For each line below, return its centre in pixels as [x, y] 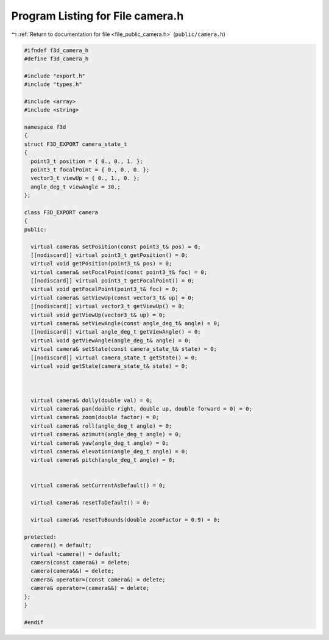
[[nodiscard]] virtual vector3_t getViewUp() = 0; [108, 306]
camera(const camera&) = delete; [80, 562]
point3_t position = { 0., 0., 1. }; [87, 161]
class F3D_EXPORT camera [61, 212]
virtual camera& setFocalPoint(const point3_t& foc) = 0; [119, 272]
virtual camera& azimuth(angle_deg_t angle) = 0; [106, 434]
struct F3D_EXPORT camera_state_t [76, 144]
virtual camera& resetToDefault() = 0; [90, 503]
